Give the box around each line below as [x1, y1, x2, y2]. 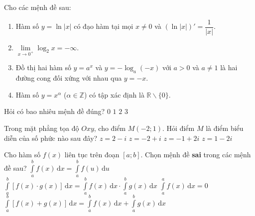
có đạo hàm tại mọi [74, 21, 133, 31]
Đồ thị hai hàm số [15, 62, 71, 73]
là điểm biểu [206, 123, 244, 133]
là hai [220, 62, 238, 73]
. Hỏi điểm [162, 123, 195, 133]
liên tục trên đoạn [64, 149, 120, 160]
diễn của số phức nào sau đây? [4, 132, 98, 143]
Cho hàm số [4, 149, 41, 160]
